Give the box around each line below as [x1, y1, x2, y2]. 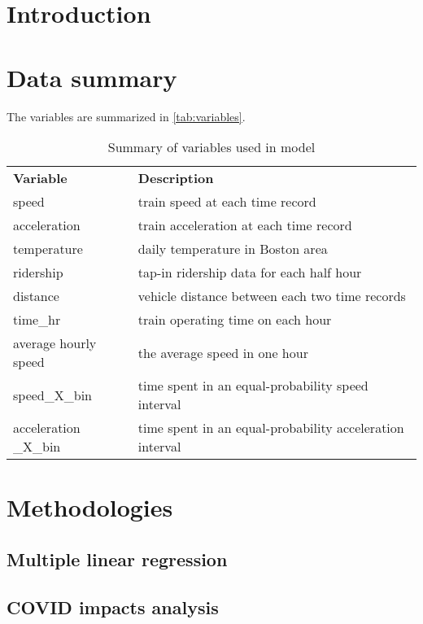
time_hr [13, 310, 61, 329]
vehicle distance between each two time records [137, 286, 406, 306]
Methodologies [7, 491, 173, 524]
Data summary [7, 60, 177, 94]
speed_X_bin [13, 385, 92, 404]
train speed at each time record [137, 192, 316, 212]
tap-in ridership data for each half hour [137, 263, 362, 282]
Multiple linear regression [7, 546, 228, 571]
